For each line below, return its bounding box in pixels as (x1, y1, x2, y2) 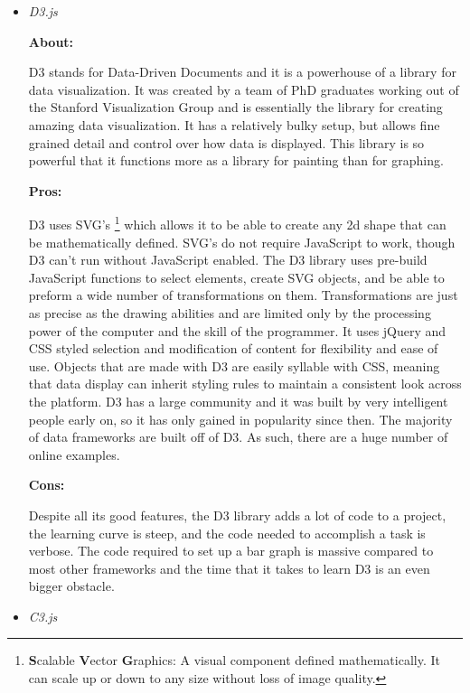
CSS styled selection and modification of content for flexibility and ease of (28, 339, 438, 358)
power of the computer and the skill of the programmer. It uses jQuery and (28, 321, 446, 340)
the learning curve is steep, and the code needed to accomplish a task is (28, 523, 426, 542)
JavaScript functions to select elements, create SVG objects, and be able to (28, 267, 445, 286)
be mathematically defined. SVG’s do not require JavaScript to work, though (28, 232, 456, 251)
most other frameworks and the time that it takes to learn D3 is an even (28, 558, 430, 577)
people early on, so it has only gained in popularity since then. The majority (28, 409, 453, 428)
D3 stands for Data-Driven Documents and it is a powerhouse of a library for (28, 62, 456, 81)
